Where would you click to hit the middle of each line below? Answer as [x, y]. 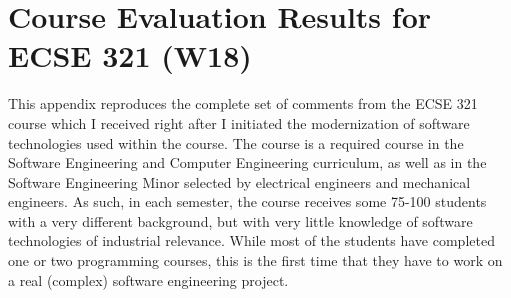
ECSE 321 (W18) [130, 55]
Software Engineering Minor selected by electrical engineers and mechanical [239, 181]
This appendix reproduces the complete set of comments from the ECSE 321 [243, 103]
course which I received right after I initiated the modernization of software [239, 122]
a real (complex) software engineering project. [148, 279]
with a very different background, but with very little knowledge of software [240, 220]
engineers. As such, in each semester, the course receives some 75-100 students [247, 201]
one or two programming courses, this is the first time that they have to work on [255, 260]
